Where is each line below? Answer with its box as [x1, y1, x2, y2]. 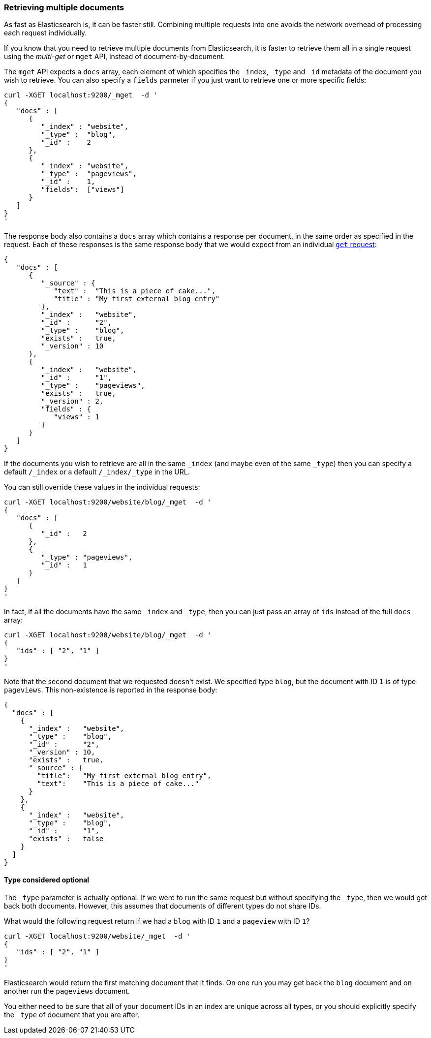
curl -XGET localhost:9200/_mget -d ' [4, 91, 157, 99]
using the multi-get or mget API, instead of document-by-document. [4, 52, 225, 61]
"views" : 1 [54, 413, 99, 421]
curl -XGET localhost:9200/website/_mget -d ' [4, 932, 191, 940]
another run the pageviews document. [4, 986, 130, 995]
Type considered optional [4, 875, 90, 884]
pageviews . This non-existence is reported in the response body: [4, 686, 217, 694]
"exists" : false [29, 835, 104, 843]
